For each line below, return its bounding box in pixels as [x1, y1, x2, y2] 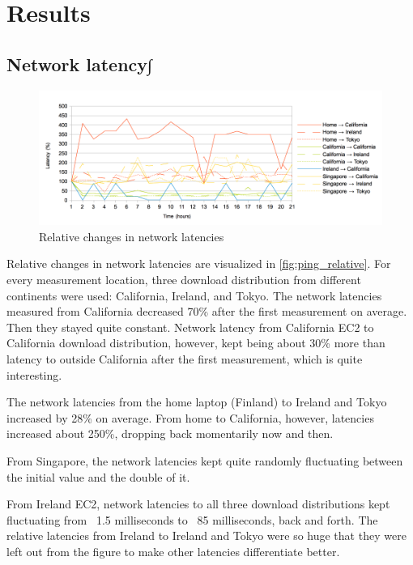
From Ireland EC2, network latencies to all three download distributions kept [6, 495, 390, 512]
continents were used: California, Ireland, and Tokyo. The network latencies [6, 287, 382, 304]
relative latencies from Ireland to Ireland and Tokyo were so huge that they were [6, 527, 407, 544]
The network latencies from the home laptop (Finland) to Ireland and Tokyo [6, 393, 387, 410]
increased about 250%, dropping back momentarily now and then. [6, 425, 334, 442]
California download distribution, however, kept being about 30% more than [6, 334, 385, 351]
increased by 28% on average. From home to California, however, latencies [6, 409, 374, 426]
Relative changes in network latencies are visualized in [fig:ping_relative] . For [6, 255, 391, 272]
